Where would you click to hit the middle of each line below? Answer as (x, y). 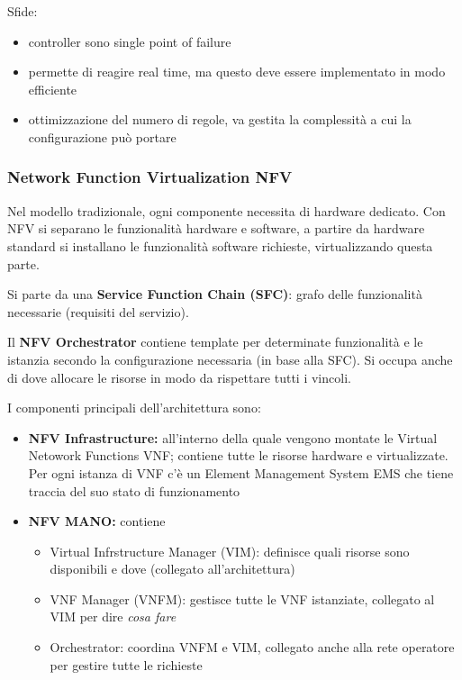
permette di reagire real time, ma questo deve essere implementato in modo (237, 72)
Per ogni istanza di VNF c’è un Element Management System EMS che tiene (241, 472)
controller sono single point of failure (130, 41)
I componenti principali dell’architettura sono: (134, 408)
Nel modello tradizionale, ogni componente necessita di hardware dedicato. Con (226, 210)
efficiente (53, 89)
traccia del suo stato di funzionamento (134, 490)
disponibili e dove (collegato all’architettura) (172, 569)
